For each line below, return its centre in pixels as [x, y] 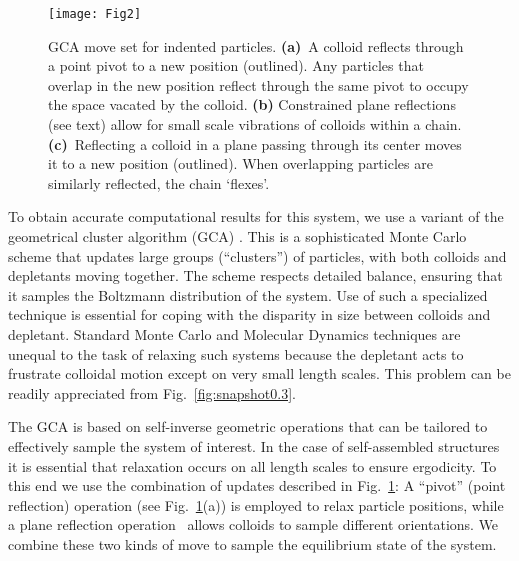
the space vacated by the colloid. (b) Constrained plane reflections [252, 104]
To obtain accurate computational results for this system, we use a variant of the [256, 216]
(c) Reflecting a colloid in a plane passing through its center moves [255, 143]
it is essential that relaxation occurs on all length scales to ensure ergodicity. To [252, 465]
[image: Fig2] [95, 14]
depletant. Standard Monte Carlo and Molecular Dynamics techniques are [234, 333]
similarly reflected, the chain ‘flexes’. [159, 182]
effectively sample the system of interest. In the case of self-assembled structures [254, 445]
